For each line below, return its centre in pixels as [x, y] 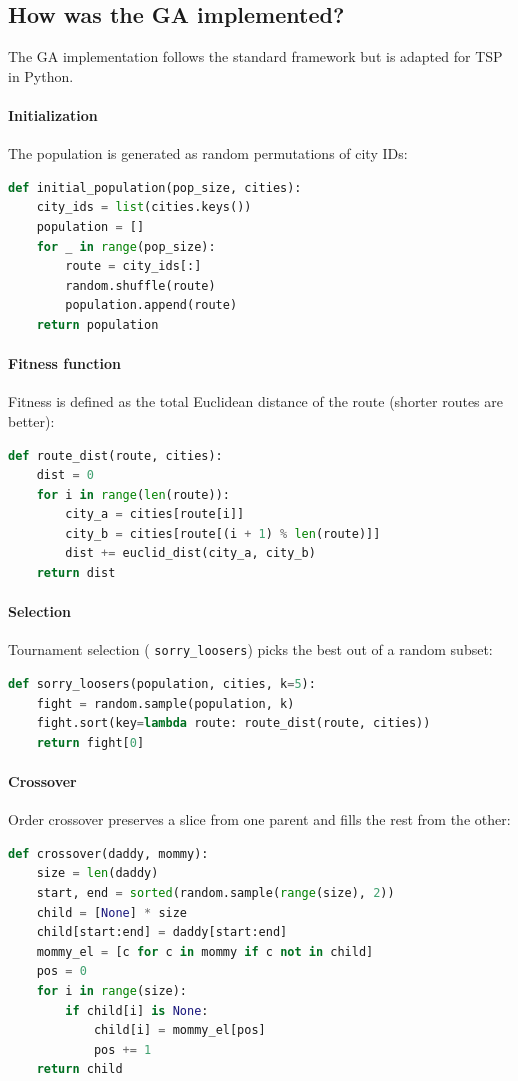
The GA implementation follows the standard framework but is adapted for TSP [255, 56]
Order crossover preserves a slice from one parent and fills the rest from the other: [259, 819]
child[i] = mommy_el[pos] [179, 1030]
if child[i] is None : [137, 1010]
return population [97, 324]
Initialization [53, 114]
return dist [76, 573]
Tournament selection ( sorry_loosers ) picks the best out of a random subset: [250, 649]
